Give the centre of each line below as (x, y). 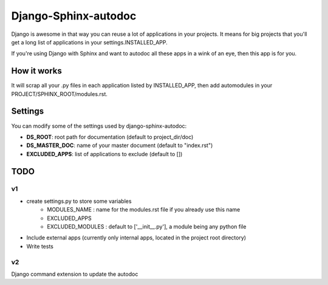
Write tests (40, 246)
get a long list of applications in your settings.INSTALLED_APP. (90, 42)
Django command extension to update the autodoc (75, 274)
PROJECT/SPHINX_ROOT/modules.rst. (59, 94)
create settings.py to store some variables (79, 201)
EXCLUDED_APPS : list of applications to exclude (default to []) (104, 154)
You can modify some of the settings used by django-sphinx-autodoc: (99, 126)
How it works (36, 71)
